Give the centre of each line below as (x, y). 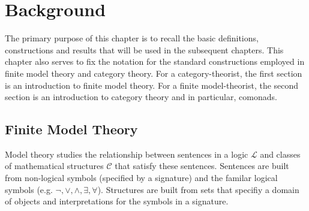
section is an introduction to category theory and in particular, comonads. (141, 97)
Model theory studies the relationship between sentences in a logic (127, 154)
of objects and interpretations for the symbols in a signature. (117, 201)
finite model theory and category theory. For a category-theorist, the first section (154, 73)
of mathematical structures (54, 166)
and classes (280, 154)
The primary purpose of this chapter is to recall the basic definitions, (132, 38)
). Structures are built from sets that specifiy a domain (198, 189)
